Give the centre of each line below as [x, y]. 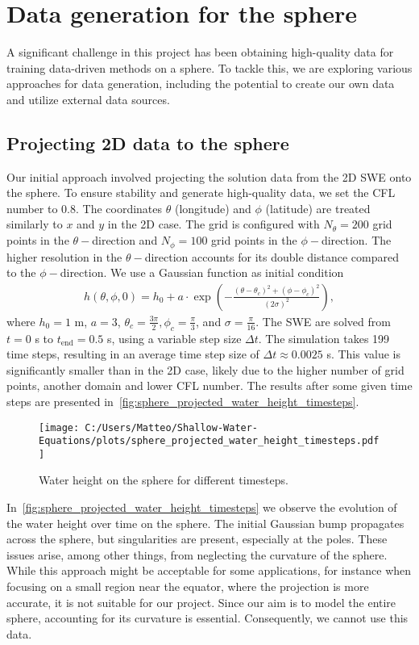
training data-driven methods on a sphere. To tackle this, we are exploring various [209, 67]
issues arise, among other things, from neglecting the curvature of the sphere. [197, 554]
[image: [59, 427]
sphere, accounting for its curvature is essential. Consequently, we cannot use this [207, 618]
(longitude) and [213, 208]
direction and [125, 240]
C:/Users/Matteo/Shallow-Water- [172, 427]
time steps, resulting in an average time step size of [133, 354]
